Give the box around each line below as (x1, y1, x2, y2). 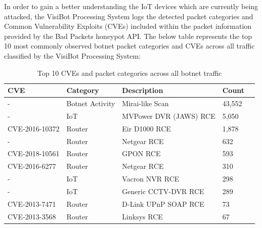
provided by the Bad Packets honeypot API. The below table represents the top (4, 30, 252, 41)
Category (66, 85, 99, 96)
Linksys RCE (122, 211, 163, 221)
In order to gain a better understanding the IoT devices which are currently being (4, 1, 258, 11)
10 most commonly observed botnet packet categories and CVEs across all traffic (4, 40, 255, 51)
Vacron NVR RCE (122, 173, 180, 184)
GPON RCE (122, 148, 161, 159)
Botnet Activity (66, 98, 115, 108)
